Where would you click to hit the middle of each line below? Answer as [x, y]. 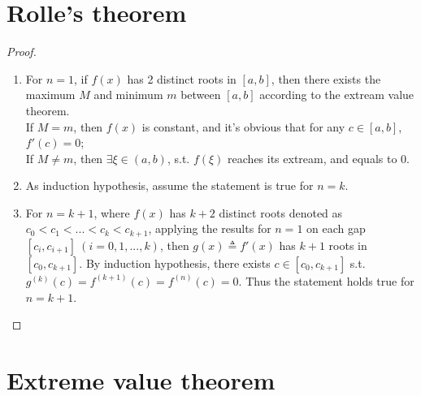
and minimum [128, 95]
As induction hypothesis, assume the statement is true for [169, 185]
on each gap [336, 228]
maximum [50, 95]
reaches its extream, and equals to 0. [319, 158]
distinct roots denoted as [281, 212]
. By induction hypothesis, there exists [175, 263]
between [201, 95]
